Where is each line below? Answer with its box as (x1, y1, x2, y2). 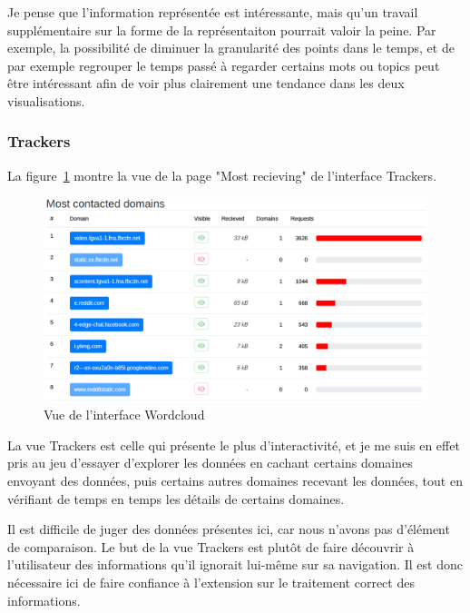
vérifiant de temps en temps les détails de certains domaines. (7, 489, 345, 508)
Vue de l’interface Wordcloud (44, 405, 205, 424)
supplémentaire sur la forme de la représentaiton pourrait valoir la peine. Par (7, 20, 436, 39)
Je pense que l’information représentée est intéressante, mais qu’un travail (7, 3, 418, 21)
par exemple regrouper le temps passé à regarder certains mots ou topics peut (7, 55, 440, 74)
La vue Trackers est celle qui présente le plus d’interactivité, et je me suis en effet (7, 435, 460, 454)
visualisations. (7, 91, 85, 110)
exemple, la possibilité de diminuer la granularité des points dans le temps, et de (7, 38, 455, 57)
